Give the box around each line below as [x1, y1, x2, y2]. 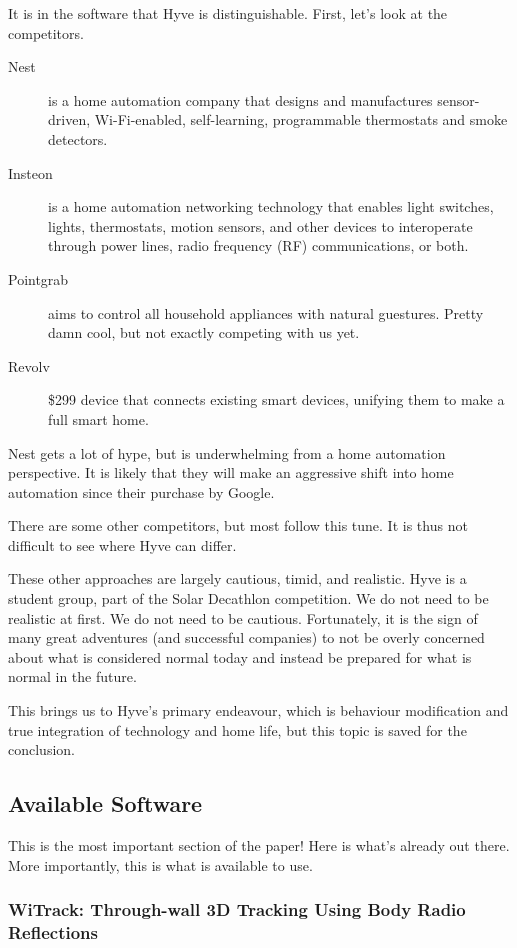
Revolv [8, 355, 50, 376]
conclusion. [8, 739, 75, 760]
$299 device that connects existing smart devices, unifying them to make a [48, 389, 505, 410]
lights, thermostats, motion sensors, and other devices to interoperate [48, 215, 473, 236]
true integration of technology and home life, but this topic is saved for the [8, 719, 467, 740]
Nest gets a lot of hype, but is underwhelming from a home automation [8, 442, 446, 463]
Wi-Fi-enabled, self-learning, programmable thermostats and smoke [94, 109, 508, 130]
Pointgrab [8, 268, 69, 289]
